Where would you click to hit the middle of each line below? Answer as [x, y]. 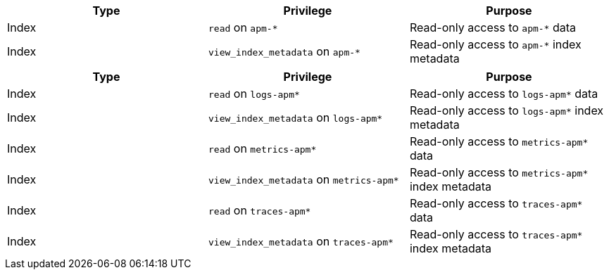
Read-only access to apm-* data [493, 27]
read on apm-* [243, 27]
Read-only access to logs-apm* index [507, 110]
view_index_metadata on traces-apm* [301, 241]
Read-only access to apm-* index [495, 44]
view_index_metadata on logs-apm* [295, 117]
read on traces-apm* [259, 210]
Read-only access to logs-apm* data [504, 94]
